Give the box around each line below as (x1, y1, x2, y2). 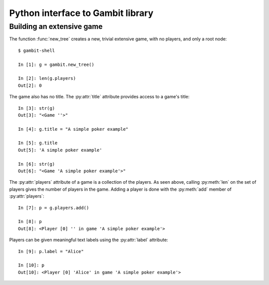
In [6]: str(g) (18, 161, 55, 167)
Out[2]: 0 (18, 82, 42, 88)
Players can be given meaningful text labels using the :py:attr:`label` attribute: (9, 237, 168, 243)
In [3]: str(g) (18, 105, 55, 111)
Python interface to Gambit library (9, 7, 154, 18)
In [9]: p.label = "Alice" (18, 249, 84, 254)
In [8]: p (18, 219, 42, 225)
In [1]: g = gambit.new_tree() (18, 61, 95, 67)
